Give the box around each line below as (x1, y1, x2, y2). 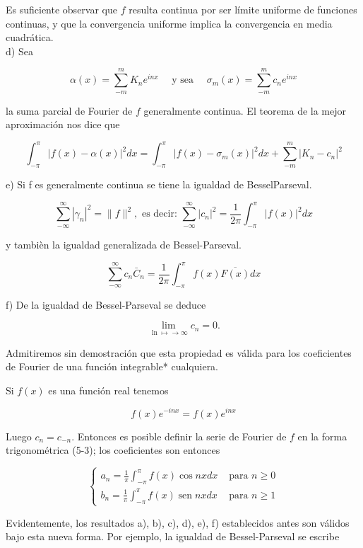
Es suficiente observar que (6, 2, 117, 16)
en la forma (297, 428, 347, 443)
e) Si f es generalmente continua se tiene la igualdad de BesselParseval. (6, 177, 312, 192)
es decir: (141, 209, 177, 219)
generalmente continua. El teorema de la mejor (143, 103, 346, 118)
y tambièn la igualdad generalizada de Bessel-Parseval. (6, 236, 242, 251)
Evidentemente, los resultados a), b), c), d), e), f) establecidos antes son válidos (6, 515, 350, 530)
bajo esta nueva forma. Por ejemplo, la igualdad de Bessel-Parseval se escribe (6, 529, 340, 544)
